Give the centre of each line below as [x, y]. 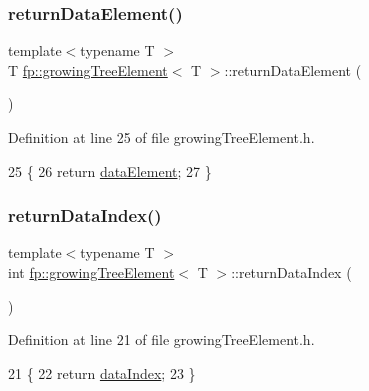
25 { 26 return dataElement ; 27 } [110, 170]
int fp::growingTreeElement [91, 272]
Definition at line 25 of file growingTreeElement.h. [161, 137]
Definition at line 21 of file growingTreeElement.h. [161, 339]
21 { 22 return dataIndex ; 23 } [102, 372]
